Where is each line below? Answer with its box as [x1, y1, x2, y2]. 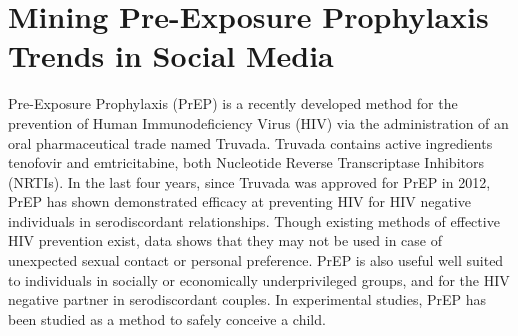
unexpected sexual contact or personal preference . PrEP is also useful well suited [8, 250, 504, 271]
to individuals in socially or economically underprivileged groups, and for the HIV [8, 269, 510, 290]
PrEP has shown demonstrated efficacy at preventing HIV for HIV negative [8, 191, 471, 212]
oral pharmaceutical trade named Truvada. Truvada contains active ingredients [8, 132, 493, 153]
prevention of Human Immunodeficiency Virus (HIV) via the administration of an [8, 112, 509, 133]
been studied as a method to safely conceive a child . [8, 308, 326, 329]
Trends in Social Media [8, 35, 334, 76]
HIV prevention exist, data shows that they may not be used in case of [8, 230, 442, 251]
